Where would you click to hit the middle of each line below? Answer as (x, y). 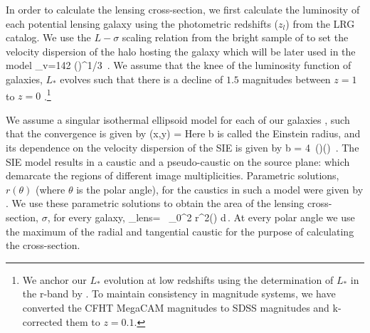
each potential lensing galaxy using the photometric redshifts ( (142, 23)
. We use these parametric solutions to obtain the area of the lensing (155, 203)
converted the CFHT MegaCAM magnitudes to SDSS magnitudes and (176, 307)
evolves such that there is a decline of (142, 79)
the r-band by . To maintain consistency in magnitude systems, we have (179, 294)
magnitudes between (286, 79)
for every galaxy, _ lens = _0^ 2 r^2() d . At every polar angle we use (204, 217)
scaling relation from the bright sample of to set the (235, 37)
